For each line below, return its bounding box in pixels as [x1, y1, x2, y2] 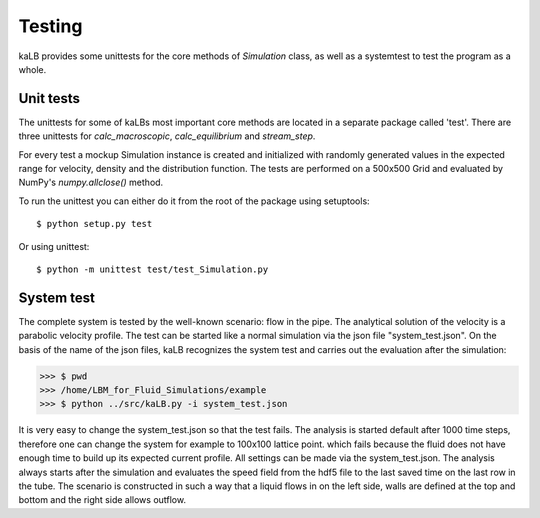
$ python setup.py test [36, 218, 153, 230]
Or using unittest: [18, 240, 90, 252]
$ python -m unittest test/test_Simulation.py [36, 263, 269, 275]
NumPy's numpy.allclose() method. [18, 176, 164, 189]
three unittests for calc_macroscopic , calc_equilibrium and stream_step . [18, 130, 316, 142]
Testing [18, 15, 83, 37]
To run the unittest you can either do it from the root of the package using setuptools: [18, 195, 370, 207]
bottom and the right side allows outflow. [18, 494, 187, 506]
